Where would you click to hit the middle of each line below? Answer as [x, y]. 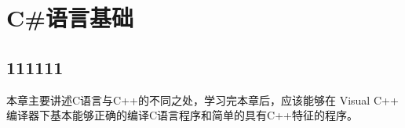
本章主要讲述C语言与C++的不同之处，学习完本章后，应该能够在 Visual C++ [202, 100]
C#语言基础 [70, 18]
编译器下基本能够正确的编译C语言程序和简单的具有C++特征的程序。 [182, 115]
